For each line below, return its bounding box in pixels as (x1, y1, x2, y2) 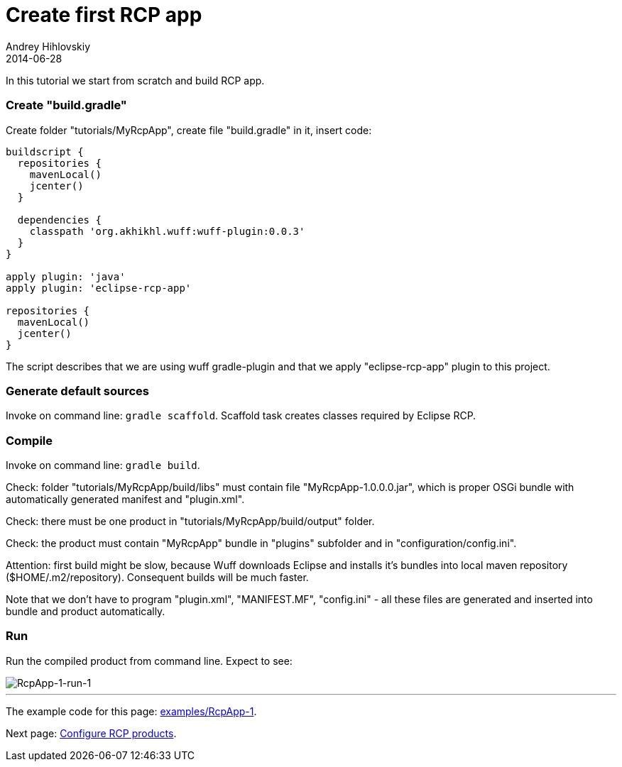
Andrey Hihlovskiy (6, 40, 91, 53)
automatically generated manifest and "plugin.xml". (6, 493, 245, 505)
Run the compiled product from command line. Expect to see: (6, 654, 293, 667)
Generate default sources (6, 383, 149, 398)
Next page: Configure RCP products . (6, 727, 177, 739)
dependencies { (17, 214, 102, 226)
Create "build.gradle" (6, 98, 127, 113)
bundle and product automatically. (6, 605, 165, 617)
